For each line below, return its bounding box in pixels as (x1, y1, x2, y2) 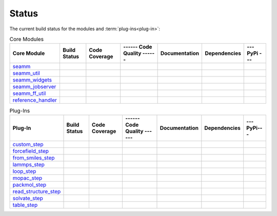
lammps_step (12, 161, 45, 168)
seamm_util (12, 70, 41, 77)
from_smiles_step (12, 154, 55, 161)
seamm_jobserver (12, 83, 56, 90)
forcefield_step (12, 147, 49, 154)
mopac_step (12, 174, 43, 182)
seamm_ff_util (12, 90, 46, 97)
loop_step (12, 167, 36, 174)
